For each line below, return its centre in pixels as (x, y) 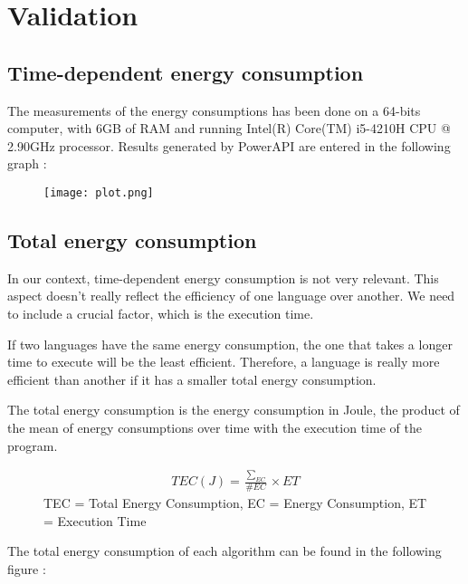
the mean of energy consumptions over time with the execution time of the (215, 427)
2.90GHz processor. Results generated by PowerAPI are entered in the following (229, 145)
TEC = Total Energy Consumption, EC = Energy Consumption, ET (235, 503)
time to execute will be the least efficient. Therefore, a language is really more (224, 362)
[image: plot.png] (99, 192)
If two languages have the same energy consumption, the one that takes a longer (230, 344)
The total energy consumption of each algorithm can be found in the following (224, 551)
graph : (27, 163)
